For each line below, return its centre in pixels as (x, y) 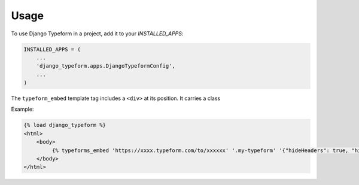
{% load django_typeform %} (65, 125)
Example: (22, 109)
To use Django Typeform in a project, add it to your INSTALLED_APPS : (97, 34)
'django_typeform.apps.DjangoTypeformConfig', (106, 66)
